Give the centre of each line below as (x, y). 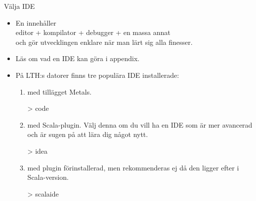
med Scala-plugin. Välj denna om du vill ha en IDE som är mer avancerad (140, 124)
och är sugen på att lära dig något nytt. (88, 134)
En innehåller (36, 22)
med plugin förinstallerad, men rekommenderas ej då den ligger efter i (133, 167)
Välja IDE (20, 6)
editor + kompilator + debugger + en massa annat (93, 32)
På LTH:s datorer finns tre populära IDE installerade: (97, 75)
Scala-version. (48, 177)
